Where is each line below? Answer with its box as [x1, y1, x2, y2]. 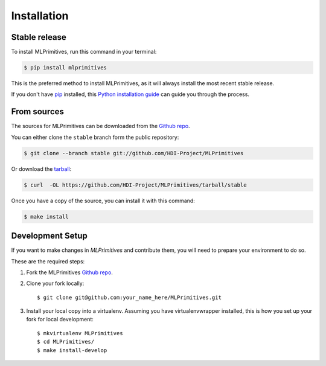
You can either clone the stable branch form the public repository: [11, 133, 179, 141]
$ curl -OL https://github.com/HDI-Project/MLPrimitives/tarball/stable [24, 181, 247, 188]
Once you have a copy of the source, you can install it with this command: [11, 197, 196, 204]
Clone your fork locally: [26, 280, 85, 287]
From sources [11, 106, 65, 117]
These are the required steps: [11, 257, 85, 265]
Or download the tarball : [11, 165, 72, 172]
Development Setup [11, 231, 88, 241]
